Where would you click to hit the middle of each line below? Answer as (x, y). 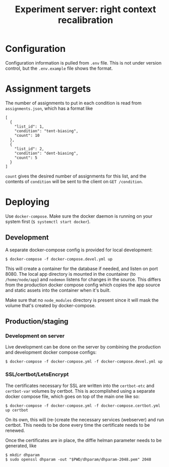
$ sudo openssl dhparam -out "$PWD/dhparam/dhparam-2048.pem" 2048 (78, 459)
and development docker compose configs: (51, 353)
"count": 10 (27, 135)
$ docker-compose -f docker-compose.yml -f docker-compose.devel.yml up (84, 362)
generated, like (21, 446)
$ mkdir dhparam (22, 455)
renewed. (15, 430)
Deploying (27, 202)
